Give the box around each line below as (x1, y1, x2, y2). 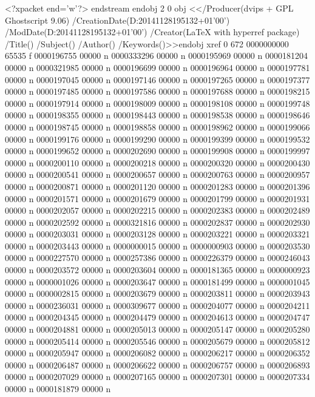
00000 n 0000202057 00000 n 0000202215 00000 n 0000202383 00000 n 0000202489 (5, 204, 310, 217)
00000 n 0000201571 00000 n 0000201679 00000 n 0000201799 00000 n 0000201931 (5, 192, 310, 205)
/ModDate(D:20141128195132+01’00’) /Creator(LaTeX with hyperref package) (5, 25, 300, 38)
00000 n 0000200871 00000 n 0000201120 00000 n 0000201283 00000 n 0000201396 (5, 180, 310, 192)
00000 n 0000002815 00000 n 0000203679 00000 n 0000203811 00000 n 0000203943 (5, 287, 310, 300)
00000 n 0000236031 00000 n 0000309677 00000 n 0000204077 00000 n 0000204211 (5, 299, 310, 311)
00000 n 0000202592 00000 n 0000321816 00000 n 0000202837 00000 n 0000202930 (5, 215, 310, 228)
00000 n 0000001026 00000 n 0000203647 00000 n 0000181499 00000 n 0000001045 (5, 275, 310, 288)
